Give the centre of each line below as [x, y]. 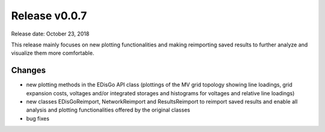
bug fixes [38, 118]
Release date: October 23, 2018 [50, 34]
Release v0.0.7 [49, 16]
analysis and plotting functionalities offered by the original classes [108, 110]
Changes [29, 70]
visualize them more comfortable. [53, 53]
